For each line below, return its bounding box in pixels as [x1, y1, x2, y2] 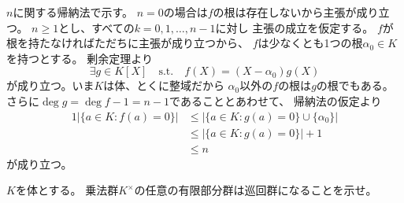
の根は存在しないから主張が [213, 4, 357, 20]
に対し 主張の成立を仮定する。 [215, 19, 374, 35]
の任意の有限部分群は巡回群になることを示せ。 [134, 182, 377, 198]
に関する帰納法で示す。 [13, 4, 134, 20]
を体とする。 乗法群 [15, 182, 119, 198]
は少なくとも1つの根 [258, 35, 363, 51]
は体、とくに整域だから [103, 77, 224, 94]
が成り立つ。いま [6, 77, 95, 94]
